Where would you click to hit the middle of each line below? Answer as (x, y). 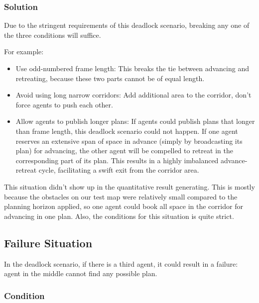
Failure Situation (48, 243)
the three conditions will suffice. (53, 35)
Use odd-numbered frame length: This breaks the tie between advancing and (132, 68)
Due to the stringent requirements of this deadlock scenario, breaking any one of (127, 25)
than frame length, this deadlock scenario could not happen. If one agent (127, 131)
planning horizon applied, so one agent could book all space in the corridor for (124, 206)
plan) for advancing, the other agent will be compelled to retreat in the (124, 151)
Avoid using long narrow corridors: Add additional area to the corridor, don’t (133, 95)
